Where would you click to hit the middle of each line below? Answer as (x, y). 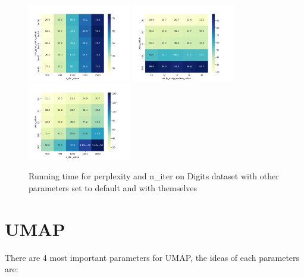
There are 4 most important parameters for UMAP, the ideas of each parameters (152, 257)
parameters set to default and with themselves (113, 187)
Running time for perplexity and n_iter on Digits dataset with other (154, 176)
